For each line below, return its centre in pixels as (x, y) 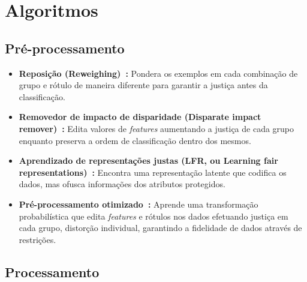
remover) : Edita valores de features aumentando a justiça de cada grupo (156, 128)
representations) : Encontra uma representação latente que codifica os (153, 172)
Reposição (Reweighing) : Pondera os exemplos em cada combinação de (158, 73)
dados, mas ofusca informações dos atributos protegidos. (122, 184)
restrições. (37, 239)
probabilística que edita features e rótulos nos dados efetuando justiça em (153, 216)
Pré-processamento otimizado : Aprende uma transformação (139, 204)
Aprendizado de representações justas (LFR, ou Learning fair (148, 160)
